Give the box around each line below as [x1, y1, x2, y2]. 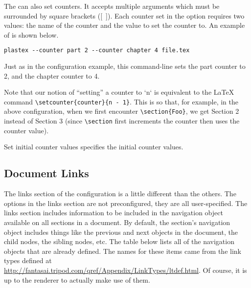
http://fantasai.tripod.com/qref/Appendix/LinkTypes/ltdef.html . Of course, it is [4, 265, 247, 275]
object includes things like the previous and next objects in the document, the [4, 226, 238, 237]
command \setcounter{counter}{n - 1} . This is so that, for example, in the [4, 96, 239, 106]
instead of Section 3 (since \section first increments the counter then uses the [4, 116, 240, 126]
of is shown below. [4, 29, 59, 40]
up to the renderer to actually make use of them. [4, 274, 150, 285]
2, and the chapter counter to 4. [4, 70, 100, 81]
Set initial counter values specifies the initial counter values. [4, 142, 183, 152]
